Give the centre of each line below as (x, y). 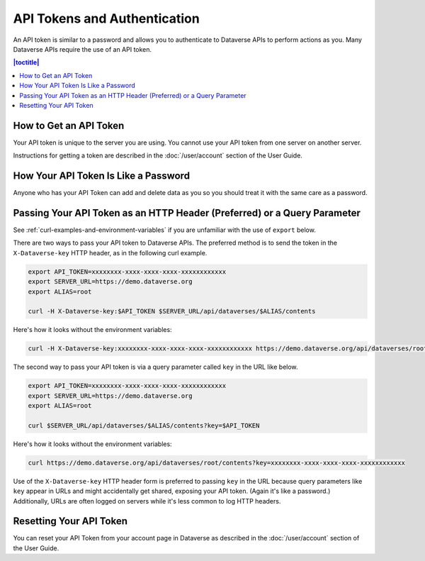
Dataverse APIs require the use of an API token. (83, 49)
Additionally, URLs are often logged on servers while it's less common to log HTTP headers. (147, 501)
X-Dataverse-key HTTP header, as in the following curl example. (110, 252)
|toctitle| (26, 62)
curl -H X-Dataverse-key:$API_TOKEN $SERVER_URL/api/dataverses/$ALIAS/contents (172, 311)
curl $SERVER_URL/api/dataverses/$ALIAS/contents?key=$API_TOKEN (144, 425)
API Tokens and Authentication (106, 18)
